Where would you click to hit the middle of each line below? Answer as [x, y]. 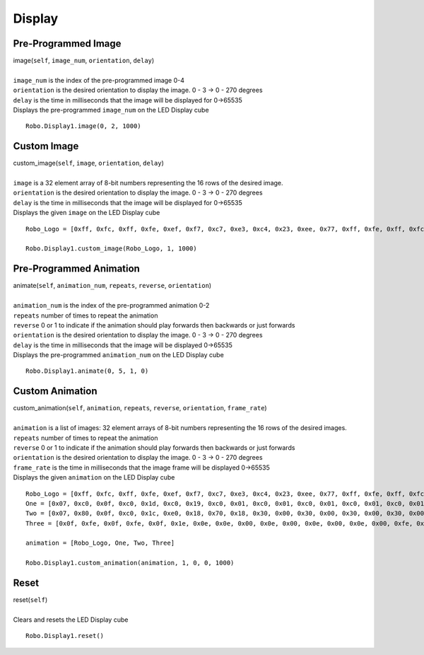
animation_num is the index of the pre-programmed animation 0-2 [111, 306]
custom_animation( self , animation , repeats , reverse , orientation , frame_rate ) [140, 408]
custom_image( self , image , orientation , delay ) [88, 163]
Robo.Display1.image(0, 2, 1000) [83, 126]
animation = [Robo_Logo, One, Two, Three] [100, 543]
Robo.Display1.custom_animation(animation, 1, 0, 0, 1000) [130, 563]
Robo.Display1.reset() [65, 636]
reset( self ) [30, 600]
